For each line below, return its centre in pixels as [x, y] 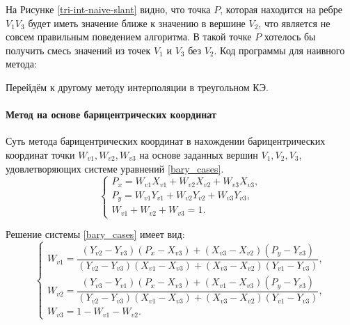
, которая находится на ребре [281, 9]
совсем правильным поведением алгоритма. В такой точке [129, 37]
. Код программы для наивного [279, 50]
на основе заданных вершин [199, 154]
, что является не [294, 23]
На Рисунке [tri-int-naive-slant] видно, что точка [108, 9]
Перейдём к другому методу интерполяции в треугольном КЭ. [137, 87]
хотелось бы [290, 37]
